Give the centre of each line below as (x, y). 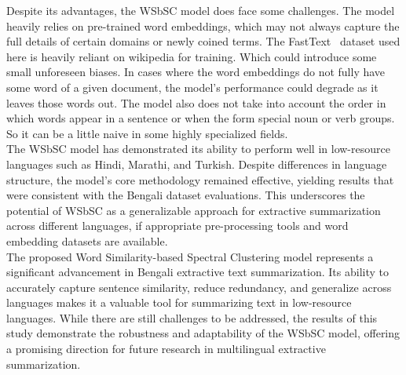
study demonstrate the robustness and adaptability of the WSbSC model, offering (203, 333)
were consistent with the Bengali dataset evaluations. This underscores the (186, 195)
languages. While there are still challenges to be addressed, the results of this (192, 317)
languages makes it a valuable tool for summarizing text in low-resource (179, 302)
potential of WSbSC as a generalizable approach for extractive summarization (194, 210)
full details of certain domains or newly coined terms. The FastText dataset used (203, 41)
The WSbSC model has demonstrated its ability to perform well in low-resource (198, 149)
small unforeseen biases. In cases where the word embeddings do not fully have (196, 72)
